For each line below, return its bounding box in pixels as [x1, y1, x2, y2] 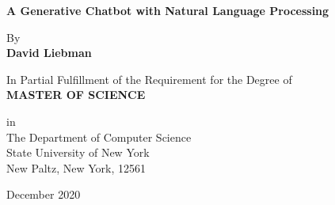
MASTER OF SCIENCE [6, 86, 146, 103]
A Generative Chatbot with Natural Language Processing [6, 2, 329, 18]
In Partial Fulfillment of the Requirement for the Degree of [6, 70, 292, 87]
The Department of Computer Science [6, 128, 192, 145]
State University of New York [6, 144, 150, 161]
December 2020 [6, 186, 81, 203]
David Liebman [6, 44, 92, 61]
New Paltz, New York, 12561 [6, 159, 146, 176]
